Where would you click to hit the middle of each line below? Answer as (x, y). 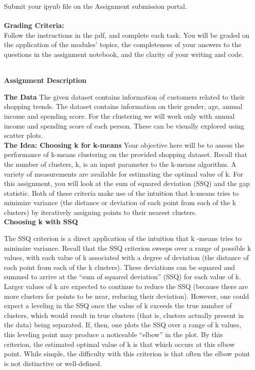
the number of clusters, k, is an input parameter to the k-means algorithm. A (120, 164)
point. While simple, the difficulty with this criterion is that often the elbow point (127, 354)
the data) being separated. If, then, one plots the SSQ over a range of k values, (123, 325)
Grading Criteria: (34, 25)
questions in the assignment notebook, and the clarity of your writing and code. (124, 54)
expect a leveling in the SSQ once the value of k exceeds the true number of (118, 305)
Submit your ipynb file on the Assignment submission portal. (96, 6)
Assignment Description (45, 80)
